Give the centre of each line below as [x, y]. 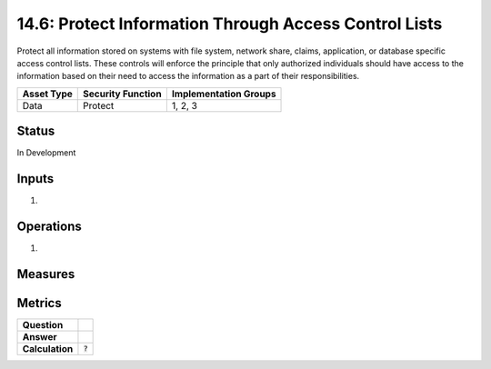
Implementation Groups [224, 94]
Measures [46, 274]
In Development [46, 153]
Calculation [48, 348]
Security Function [123, 94]
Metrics [40, 303]
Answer [40, 336]
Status [36, 131]
